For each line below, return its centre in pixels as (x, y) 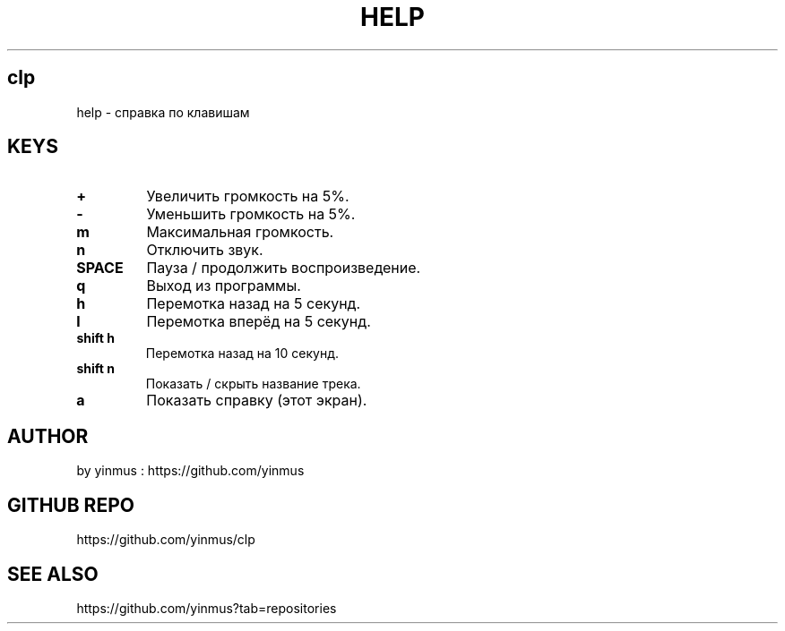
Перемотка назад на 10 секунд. (242, 354)
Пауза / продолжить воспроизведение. (284, 268)
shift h (95, 338)
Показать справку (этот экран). (257, 401)
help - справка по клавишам (163, 112)
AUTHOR (48, 436)
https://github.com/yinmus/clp (166, 540)
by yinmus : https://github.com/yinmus (190, 471)
